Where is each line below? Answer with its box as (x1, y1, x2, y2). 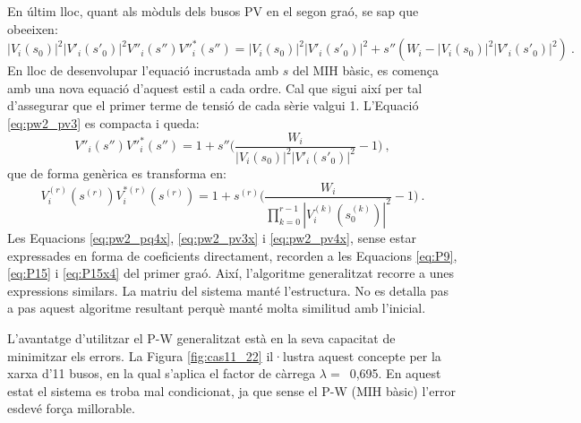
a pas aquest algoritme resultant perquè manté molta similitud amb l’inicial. (7, 298, 426, 317)
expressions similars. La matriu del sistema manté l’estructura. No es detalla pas (7, 281, 449, 299)
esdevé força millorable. (7, 399, 135, 418)
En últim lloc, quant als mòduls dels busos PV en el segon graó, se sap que (7, 2, 419, 20)
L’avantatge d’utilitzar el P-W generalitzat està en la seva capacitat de (7, 328, 396, 347)
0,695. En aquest (349, 364, 441, 383)
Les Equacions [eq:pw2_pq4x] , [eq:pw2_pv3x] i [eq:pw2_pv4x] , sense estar (7, 228, 417, 246)
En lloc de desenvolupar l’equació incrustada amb (7, 61, 279, 80)
